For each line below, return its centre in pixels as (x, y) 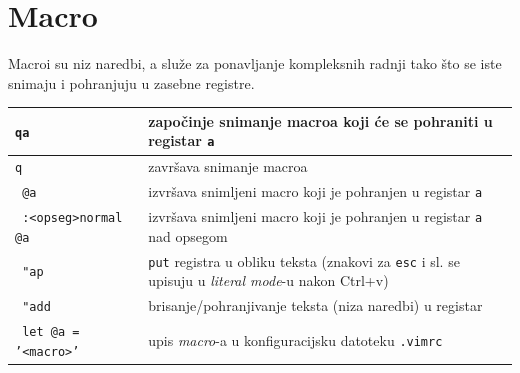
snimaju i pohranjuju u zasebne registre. (131, 82)
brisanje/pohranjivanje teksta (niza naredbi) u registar (315, 305)
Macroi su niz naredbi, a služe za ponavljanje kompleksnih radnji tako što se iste (255, 63)
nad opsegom (188, 235)
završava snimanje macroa (228, 166)
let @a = (51, 332)
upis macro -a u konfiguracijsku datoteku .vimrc (295, 339)
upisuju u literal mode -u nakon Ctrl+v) (268, 280)
